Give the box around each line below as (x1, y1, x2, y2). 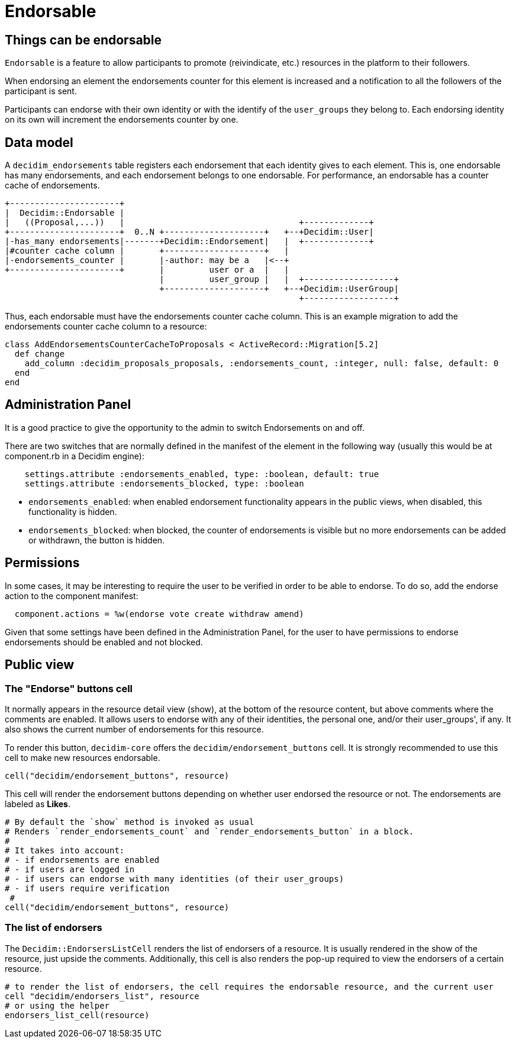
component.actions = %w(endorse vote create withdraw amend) (14, 609, 304, 619)
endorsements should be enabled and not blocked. (5, 636, 203, 647)
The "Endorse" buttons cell (5, 682, 133, 695)
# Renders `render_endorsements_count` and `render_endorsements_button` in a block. (5, 826, 414, 836)
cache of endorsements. (5, 180, 100, 191)
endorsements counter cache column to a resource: (5, 321, 207, 332)
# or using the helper (5, 1000, 110, 1010)
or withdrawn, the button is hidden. (28, 535, 165, 545)
